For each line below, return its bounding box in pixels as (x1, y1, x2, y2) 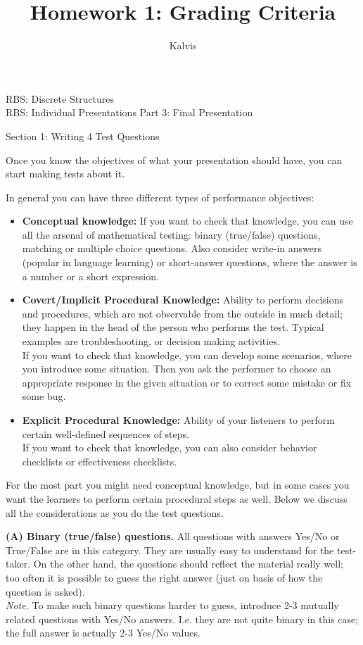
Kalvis (169, 38, 197, 53)
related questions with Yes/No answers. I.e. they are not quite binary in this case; (6, 611, 359, 626)
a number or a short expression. (22, 268, 159, 283)
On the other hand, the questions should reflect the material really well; (33, 556, 343, 571)
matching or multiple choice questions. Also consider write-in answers (22, 241, 322, 256)
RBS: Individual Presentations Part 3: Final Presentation (6, 105, 253, 120)
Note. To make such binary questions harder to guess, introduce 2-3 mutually (6, 598, 339, 613)
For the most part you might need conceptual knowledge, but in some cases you (6, 477, 350, 492)
